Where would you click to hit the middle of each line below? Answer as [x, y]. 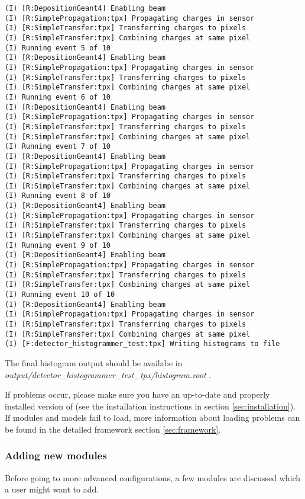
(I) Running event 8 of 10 [58, 196]
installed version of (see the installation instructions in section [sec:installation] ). [150, 406]
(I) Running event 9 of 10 [58, 245]
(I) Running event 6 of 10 [58, 97]
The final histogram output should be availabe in [94, 362]
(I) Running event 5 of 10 [58, 48]
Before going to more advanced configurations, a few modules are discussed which [153, 477]
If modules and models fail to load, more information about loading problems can [152, 418]
